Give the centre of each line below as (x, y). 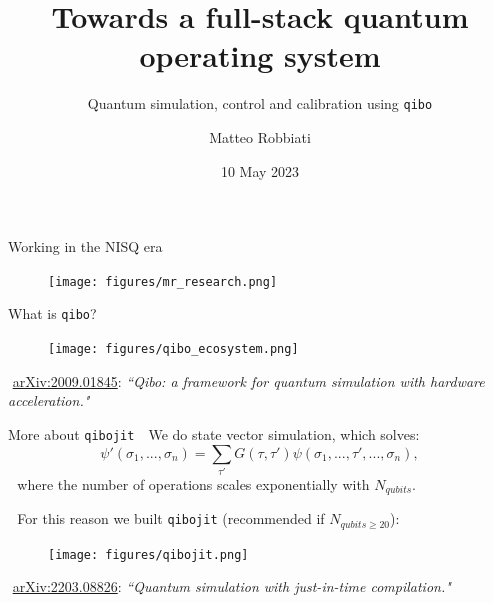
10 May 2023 (260, 170)
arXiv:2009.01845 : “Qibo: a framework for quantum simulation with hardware (248, 380)
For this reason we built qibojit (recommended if (171, 518)
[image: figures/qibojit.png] (148, 554)
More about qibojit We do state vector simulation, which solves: (214, 433)
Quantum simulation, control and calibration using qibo (260, 103)
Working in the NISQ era (85, 246)
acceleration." (49, 400)
